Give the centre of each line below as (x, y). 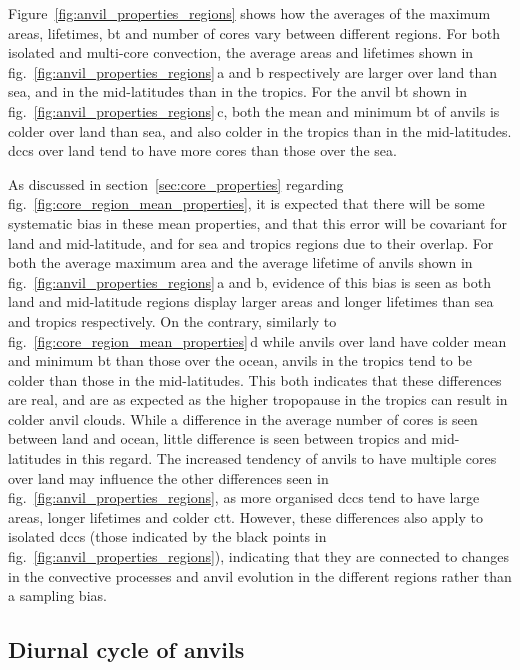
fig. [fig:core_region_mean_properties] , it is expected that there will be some (246, 203)
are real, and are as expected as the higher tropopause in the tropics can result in (258, 399)
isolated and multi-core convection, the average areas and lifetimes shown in (241, 52)
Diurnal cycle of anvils (126, 649)
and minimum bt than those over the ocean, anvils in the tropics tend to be (240, 360)
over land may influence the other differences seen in (168, 477)
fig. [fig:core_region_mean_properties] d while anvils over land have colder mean (257, 340)
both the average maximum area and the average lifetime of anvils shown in (240, 262)
